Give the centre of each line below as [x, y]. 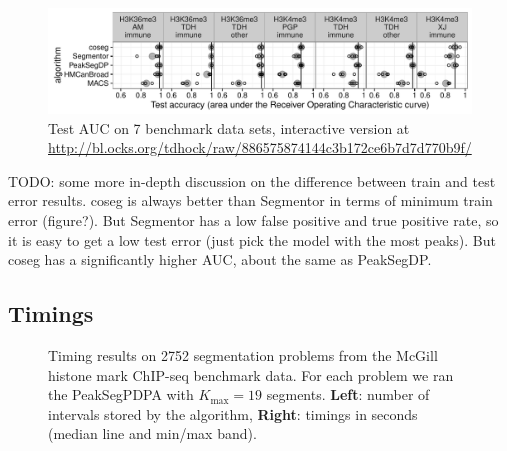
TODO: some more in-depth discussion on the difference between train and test [252, 180]
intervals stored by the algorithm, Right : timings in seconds [233, 413]
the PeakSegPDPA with [121, 394]
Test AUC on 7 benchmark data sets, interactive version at [229, 127]
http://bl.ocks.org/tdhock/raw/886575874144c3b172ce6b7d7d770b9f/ [260, 147]
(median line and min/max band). [152, 433]
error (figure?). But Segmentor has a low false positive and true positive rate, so [253, 219]
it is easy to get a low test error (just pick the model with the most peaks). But [252, 239]
